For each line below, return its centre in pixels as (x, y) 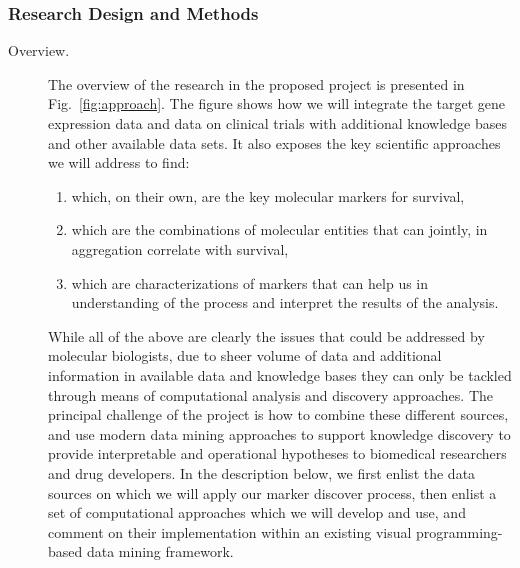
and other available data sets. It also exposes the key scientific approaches (274, 142)
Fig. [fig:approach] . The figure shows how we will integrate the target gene (277, 103)
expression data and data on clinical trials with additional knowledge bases (277, 123)
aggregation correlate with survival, (180, 248)
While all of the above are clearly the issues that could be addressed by (266, 335)
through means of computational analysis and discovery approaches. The (271, 394)
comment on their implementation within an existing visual (230, 531)
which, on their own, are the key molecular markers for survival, (268, 195)
